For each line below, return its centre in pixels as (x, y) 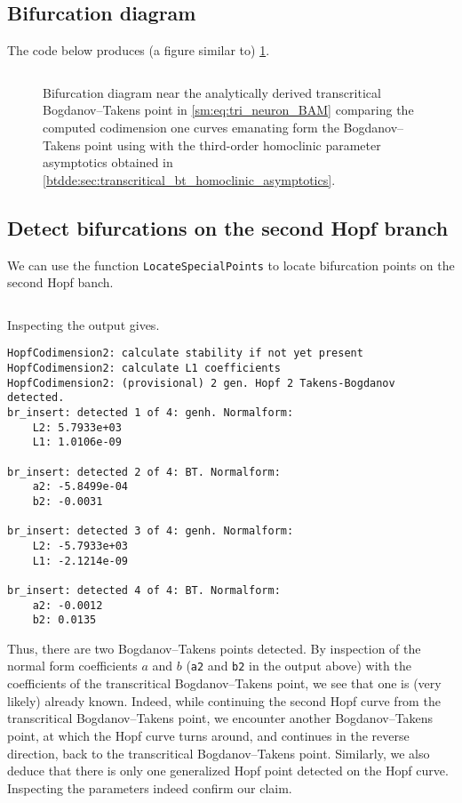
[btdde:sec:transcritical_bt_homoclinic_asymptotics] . (189, 179)
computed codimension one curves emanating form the (191, 127)
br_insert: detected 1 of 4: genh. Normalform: (151, 413)
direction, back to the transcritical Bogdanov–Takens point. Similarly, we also (219, 753)
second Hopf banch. (60, 282)
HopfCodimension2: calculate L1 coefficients (144, 369)
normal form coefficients (72, 666)
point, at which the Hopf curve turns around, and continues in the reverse (208, 735)
